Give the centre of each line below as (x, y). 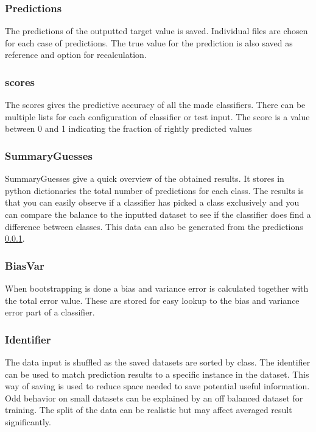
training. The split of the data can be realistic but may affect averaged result (149, 410)
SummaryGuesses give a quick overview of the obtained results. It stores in (145, 178)
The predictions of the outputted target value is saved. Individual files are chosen (156, 31)
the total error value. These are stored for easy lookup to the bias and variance (152, 300)
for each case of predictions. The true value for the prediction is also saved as (149, 42)
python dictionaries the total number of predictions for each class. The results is (154, 190)
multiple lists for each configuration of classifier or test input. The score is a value (157, 116)
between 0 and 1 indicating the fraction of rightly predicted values (128, 128)
